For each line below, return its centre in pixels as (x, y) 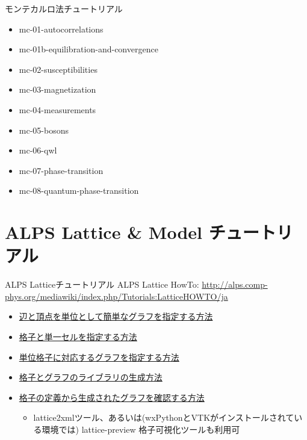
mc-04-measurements (57, 109)
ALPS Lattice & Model (104, 232)
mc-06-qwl (38, 150)
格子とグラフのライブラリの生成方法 (91, 377)
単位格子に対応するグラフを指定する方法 (99, 357)
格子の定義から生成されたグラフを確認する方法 (112, 397)
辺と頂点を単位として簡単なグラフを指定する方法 (116, 316)
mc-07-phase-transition (61, 170)
